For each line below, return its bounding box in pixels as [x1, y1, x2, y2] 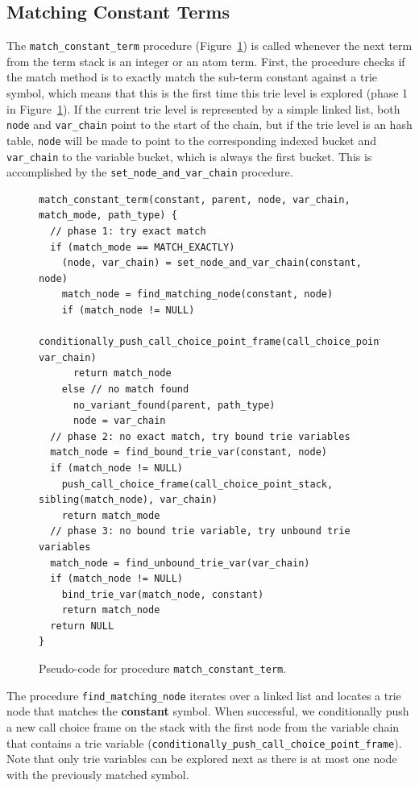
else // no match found [61, 383, 189, 395]
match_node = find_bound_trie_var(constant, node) [50, 446, 327, 458]
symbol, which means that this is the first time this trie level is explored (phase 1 [6, 85, 409, 102]
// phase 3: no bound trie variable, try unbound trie [50, 525, 351, 537]
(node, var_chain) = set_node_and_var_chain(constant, [61, 257, 362, 269]
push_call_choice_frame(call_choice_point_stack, [61, 478, 334, 490]
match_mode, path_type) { [39, 209, 177, 222]
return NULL [50, 620, 114, 632]
